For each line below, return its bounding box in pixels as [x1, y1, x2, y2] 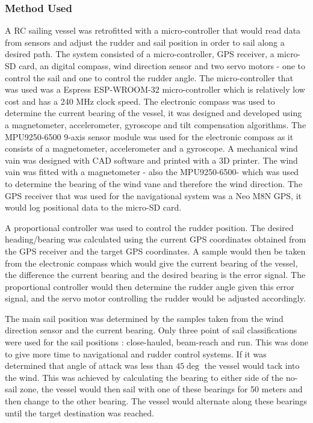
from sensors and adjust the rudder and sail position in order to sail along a [5, 36, 285, 48]
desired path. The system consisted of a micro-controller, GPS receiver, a [5, 48, 274, 60]
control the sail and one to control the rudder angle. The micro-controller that [5, 71, 294, 84]
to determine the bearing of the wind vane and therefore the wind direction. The [5, 177, 303, 190]
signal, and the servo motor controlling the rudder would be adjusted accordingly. [5, 292, 306, 304]
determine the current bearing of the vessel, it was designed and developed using [5, 107, 302, 119]
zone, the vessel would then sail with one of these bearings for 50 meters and [19, 383, 303, 395]
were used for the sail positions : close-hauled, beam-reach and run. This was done [5, 336, 308, 348]
